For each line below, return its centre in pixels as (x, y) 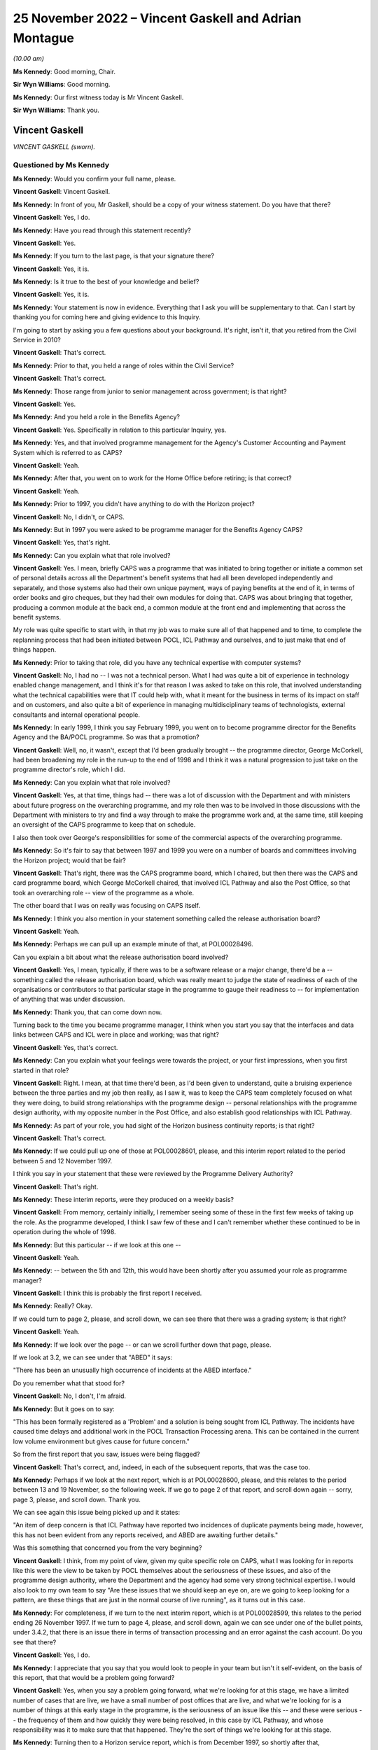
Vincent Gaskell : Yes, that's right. (62, 542)
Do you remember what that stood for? (69, 1383)
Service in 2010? (37, 340)
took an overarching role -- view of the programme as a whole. (104, 892)
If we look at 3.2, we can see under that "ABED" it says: (93, 1357)
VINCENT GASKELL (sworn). (54, 146)
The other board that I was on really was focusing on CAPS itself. (107, 906)
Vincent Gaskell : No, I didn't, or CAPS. (69, 517)
